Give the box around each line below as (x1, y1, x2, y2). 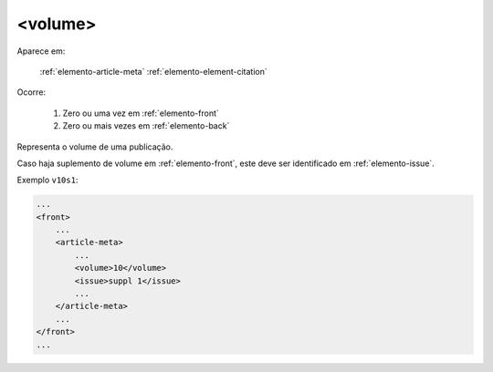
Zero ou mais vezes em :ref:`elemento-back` (62, 120, 230, 131)
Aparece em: (16, 46, 66, 57)
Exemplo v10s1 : (16, 174, 79, 186)
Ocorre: (16, 87, 46, 98)
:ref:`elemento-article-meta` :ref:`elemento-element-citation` (39, 66, 268, 77)
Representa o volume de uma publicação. (16, 141, 173, 152)
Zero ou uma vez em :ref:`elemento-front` (62, 108, 219, 119)
